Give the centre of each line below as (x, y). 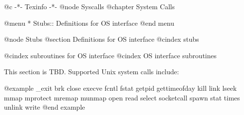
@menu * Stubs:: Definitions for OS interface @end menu (89, 23)
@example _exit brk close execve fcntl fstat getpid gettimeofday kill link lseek (120, 88)
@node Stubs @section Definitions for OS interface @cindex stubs (102, 39)
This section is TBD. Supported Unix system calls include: (92, 72)
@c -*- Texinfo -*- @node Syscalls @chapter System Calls (89, 6)
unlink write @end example (45, 107)
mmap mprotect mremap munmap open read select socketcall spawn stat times (122, 97)
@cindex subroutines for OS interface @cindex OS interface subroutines (110, 55)
